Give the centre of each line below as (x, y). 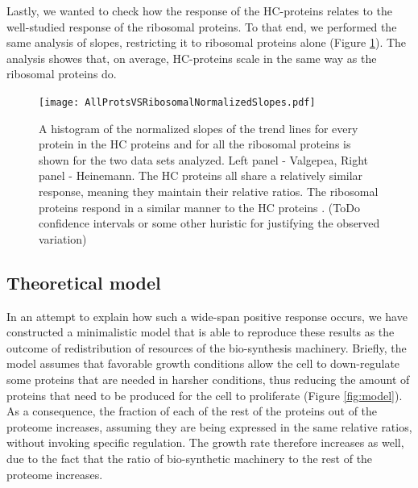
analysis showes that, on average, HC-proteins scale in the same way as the (192, 58)
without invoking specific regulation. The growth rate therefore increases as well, (205, 442)
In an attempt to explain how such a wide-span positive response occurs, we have (207, 316)
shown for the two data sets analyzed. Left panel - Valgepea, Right (203, 159)
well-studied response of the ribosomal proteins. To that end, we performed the (202, 26)
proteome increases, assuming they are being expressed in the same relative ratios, (209, 426)
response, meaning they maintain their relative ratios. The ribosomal (209, 191)
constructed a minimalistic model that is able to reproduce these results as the (201, 332)
